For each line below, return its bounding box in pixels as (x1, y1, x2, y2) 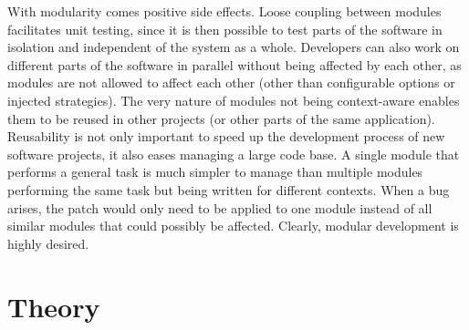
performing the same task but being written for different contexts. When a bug (7, 180, 450, 199)
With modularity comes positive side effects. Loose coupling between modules (7, 2, 442, 20)
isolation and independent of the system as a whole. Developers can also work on (7, 37, 460, 57)
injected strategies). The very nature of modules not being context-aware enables (7, 90, 460, 109)
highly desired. (7, 233, 89, 253)
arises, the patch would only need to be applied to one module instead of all (7, 198, 433, 217)
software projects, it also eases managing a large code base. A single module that (7, 144, 460, 163)
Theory (7, 287, 100, 325)
